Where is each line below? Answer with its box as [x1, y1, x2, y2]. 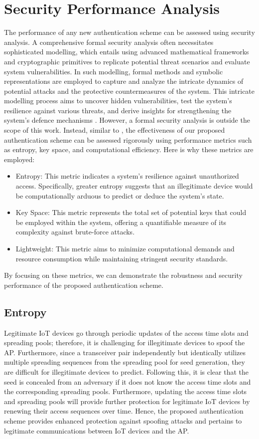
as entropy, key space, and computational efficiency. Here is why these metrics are [4, 144, 254, 155]
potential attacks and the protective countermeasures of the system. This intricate [4, 85, 255, 96]
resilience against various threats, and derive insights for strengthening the [4, 105, 232, 115]
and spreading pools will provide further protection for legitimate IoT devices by [4, 396, 250, 406]
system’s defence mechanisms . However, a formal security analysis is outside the [4, 115, 250, 125]
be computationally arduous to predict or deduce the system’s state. [15, 190, 224, 201]
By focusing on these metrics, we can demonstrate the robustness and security [4, 270, 243, 280]
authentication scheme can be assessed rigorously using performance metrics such [4, 134, 252, 145]
